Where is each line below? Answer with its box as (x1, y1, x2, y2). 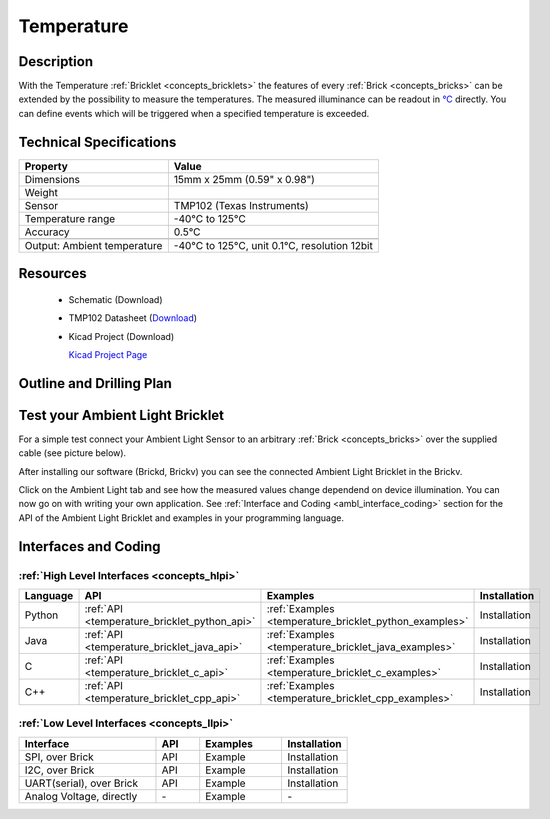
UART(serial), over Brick (24, 776, 139, 790)
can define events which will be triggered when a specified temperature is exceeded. (18, 107, 370, 119)
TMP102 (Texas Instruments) (173, 198, 309, 212)
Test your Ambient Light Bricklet (18, 406, 225, 424)
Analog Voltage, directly (24, 789, 138, 803)
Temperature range (24, 211, 116, 225)
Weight (24, 185, 59, 199)
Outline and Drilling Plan (18, 375, 172, 392)
